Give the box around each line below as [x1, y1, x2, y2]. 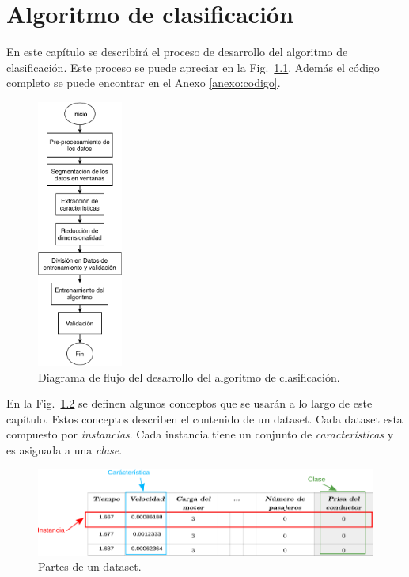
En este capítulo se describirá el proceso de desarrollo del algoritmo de [6, 44, 348, 60]
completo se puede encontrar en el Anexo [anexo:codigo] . [6, 74, 281, 91]
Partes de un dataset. [38, 558, 142, 575]
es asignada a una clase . [6, 441, 123, 457]
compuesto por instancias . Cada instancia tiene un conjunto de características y [6, 426, 394, 442]
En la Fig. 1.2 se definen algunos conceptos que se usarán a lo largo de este [6, 395, 373, 412]
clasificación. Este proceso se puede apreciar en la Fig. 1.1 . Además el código [6, 59, 380, 75]
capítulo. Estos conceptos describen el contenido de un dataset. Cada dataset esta [6, 410, 403, 427]
